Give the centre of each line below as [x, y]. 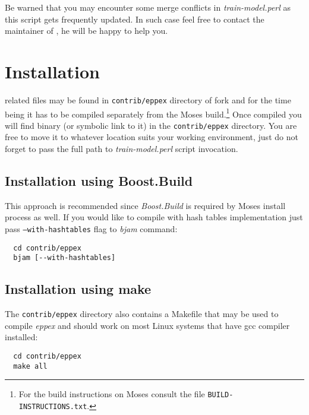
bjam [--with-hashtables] [64, 258]
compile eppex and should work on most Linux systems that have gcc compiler [147, 325]
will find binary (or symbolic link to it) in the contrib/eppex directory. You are [151, 125]
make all [30, 366]
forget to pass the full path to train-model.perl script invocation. [122, 149]
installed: [21, 337]
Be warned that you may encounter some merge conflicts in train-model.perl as [148, 7]
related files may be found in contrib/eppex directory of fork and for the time [148, 99]
